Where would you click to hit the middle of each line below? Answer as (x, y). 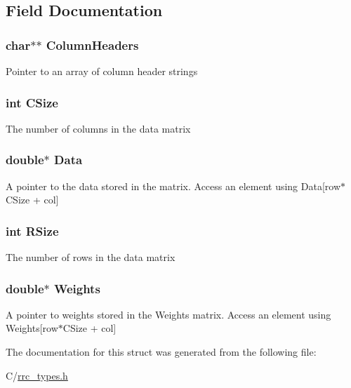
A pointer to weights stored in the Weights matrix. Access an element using (168, 314)
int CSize (32, 102)
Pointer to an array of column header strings (102, 71)
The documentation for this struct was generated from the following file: (161, 352)
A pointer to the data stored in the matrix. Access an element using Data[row (173, 186)
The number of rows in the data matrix (91, 257)
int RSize (32, 230)
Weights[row (32, 328)
